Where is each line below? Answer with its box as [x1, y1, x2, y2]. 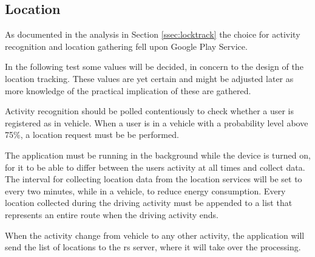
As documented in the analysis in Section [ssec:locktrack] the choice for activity [5, 28, 300, 41]
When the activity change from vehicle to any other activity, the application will [5, 228, 305, 241]
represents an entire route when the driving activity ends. [5, 208, 218, 221]
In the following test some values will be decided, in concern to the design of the [5, 60, 303, 73]
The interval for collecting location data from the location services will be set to [5, 173, 302, 185]
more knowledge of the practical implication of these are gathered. [5, 84, 251, 97]
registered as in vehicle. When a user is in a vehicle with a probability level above [5, 116, 308, 129]
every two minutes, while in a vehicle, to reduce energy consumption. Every [5, 184, 286, 197]
